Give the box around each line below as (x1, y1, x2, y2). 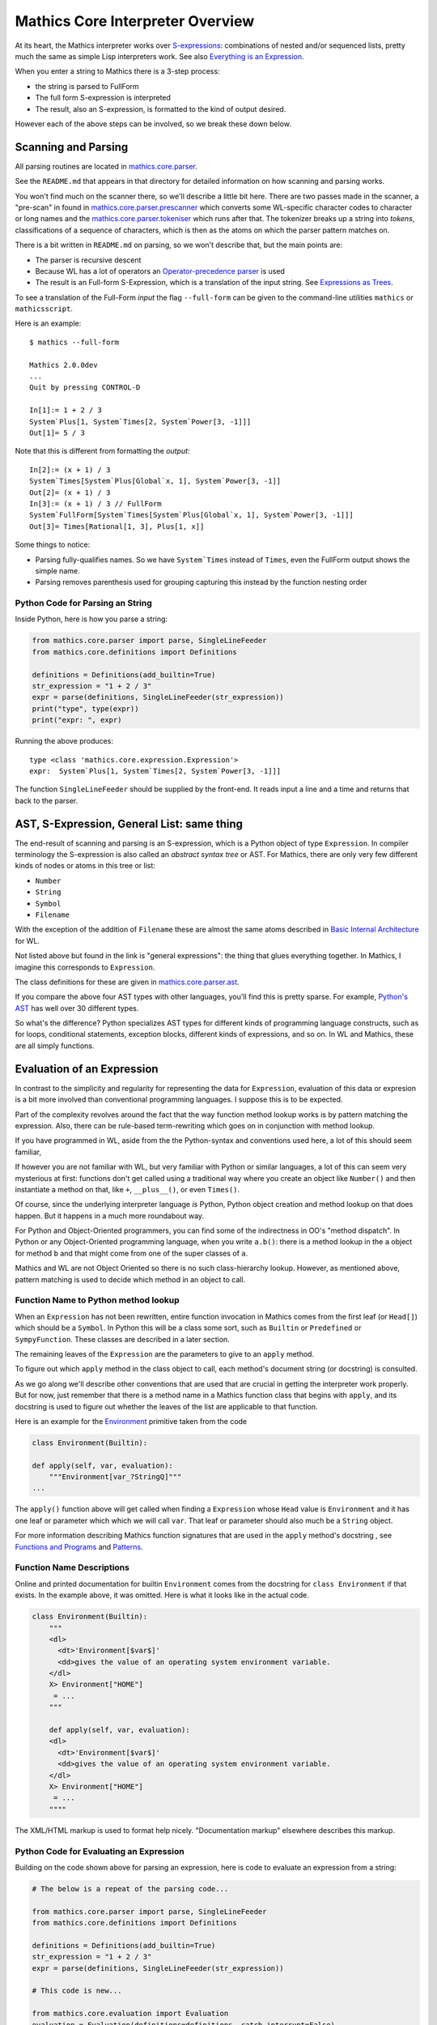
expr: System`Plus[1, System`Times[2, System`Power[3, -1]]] (29, 766, 282, 775)
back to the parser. (15, 795, 78, 805)
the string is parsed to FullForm (35, 81, 139, 91)
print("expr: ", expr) (32, 715, 122, 725)
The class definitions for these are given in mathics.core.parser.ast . (15, 977, 240, 987)
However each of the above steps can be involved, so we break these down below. (15, 118, 291, 129)
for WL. (15, 936, 40, 945)
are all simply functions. (15, 1041, 95, 1051)
